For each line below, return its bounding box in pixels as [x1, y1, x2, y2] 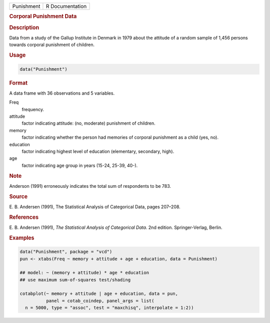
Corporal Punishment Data [9, 13, 77, 20]
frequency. [21, 106, 44, 112]
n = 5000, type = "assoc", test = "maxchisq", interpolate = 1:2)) [25, 305, 194, 310]
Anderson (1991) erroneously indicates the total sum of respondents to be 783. [9, 183, 171, 189]
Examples [9, 234, 34, 241]
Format [9, 79, 27, 86]
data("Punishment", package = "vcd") [19, 249, 112, 255]
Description [9, 24, 39, 31]
